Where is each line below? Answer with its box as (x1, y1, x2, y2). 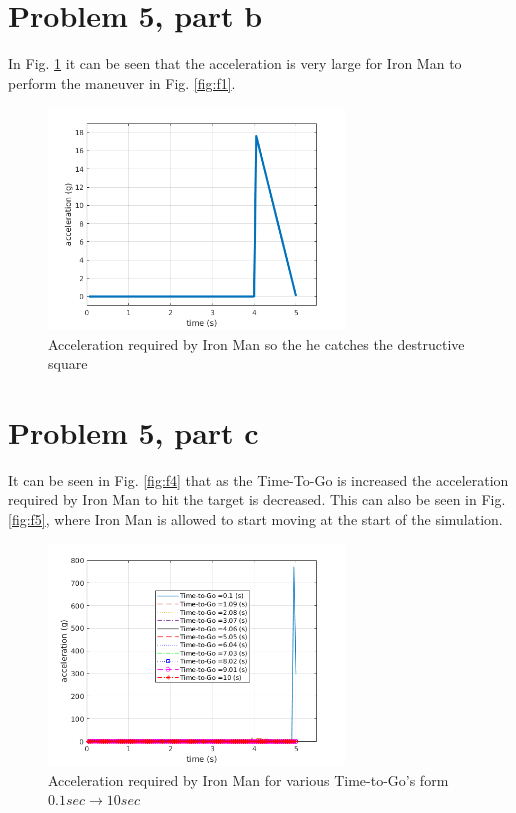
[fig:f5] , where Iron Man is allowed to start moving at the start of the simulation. (8, 509, 503, 529)
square (48, 353, 88, 374)
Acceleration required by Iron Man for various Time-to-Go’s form (48, 769, 449, 790)
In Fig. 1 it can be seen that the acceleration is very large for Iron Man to (8, 53, 462, 74)
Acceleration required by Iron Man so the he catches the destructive (48, 333, 465, 354)
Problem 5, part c (8, 411, 259, 452)
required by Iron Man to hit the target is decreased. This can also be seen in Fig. (8, 489, 506, 510)
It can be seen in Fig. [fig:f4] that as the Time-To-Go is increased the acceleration (8, 469, 509, 490)
